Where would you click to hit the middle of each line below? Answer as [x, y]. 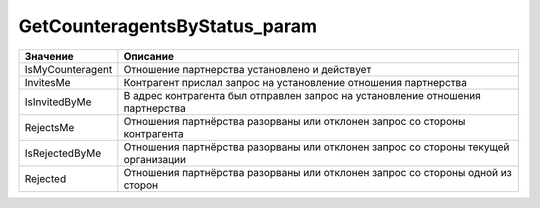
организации [155, 159]
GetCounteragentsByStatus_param [168, 26]
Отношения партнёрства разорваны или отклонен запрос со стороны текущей [316, 147]
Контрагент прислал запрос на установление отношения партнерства [295, 82]
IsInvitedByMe [58, 102]
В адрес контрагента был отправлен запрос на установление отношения [302, 95]
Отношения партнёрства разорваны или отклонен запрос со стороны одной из [317, 172]
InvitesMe [47, 82]
